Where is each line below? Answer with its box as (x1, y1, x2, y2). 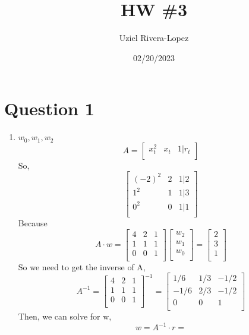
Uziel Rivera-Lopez (119, 31, 189, 44)
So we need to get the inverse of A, (18, 260, 146, 273)
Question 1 (4, 96, 94, 121)
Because (18, 216, 48, 229)
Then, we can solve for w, (18, 310, 112, 323)
